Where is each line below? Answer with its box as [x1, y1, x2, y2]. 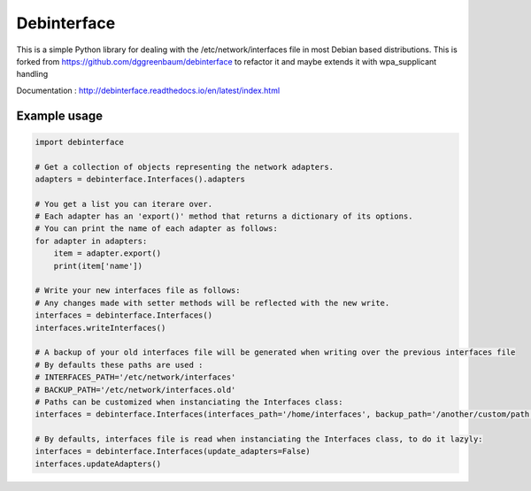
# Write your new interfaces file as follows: [35, 286, 241, 295]
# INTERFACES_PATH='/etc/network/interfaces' [35, 372, 236, 382]
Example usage [16, 108, 104, 123]
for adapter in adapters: [35, 235, 148, 246]
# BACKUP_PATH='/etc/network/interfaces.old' [35, 385, 236, 395]
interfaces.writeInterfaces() [35, 323, 166, 333]
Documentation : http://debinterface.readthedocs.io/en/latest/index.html [16, 85, 281, 96]
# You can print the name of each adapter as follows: [35, 224, 278, 234]
